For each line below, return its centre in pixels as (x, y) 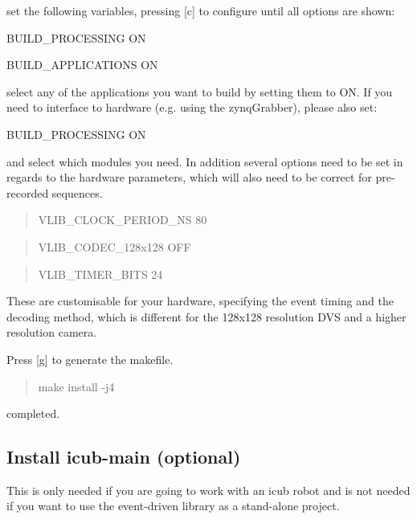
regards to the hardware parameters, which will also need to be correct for (189, 177)
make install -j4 (76, 386)
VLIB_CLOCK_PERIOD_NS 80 (123, 220)
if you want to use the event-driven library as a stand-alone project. (173, 506)
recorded (28, 192)
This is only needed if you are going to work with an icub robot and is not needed (208, 490)
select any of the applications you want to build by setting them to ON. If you (200, 91)
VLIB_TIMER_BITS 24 (100, 274)
